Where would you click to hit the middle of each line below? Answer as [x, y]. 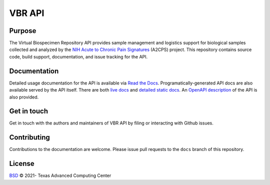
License [22, 164]
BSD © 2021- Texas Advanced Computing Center [60, 175]
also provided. [24, 97]
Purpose [23, 31]
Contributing [29, 137]
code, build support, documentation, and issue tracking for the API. [78, 56]
